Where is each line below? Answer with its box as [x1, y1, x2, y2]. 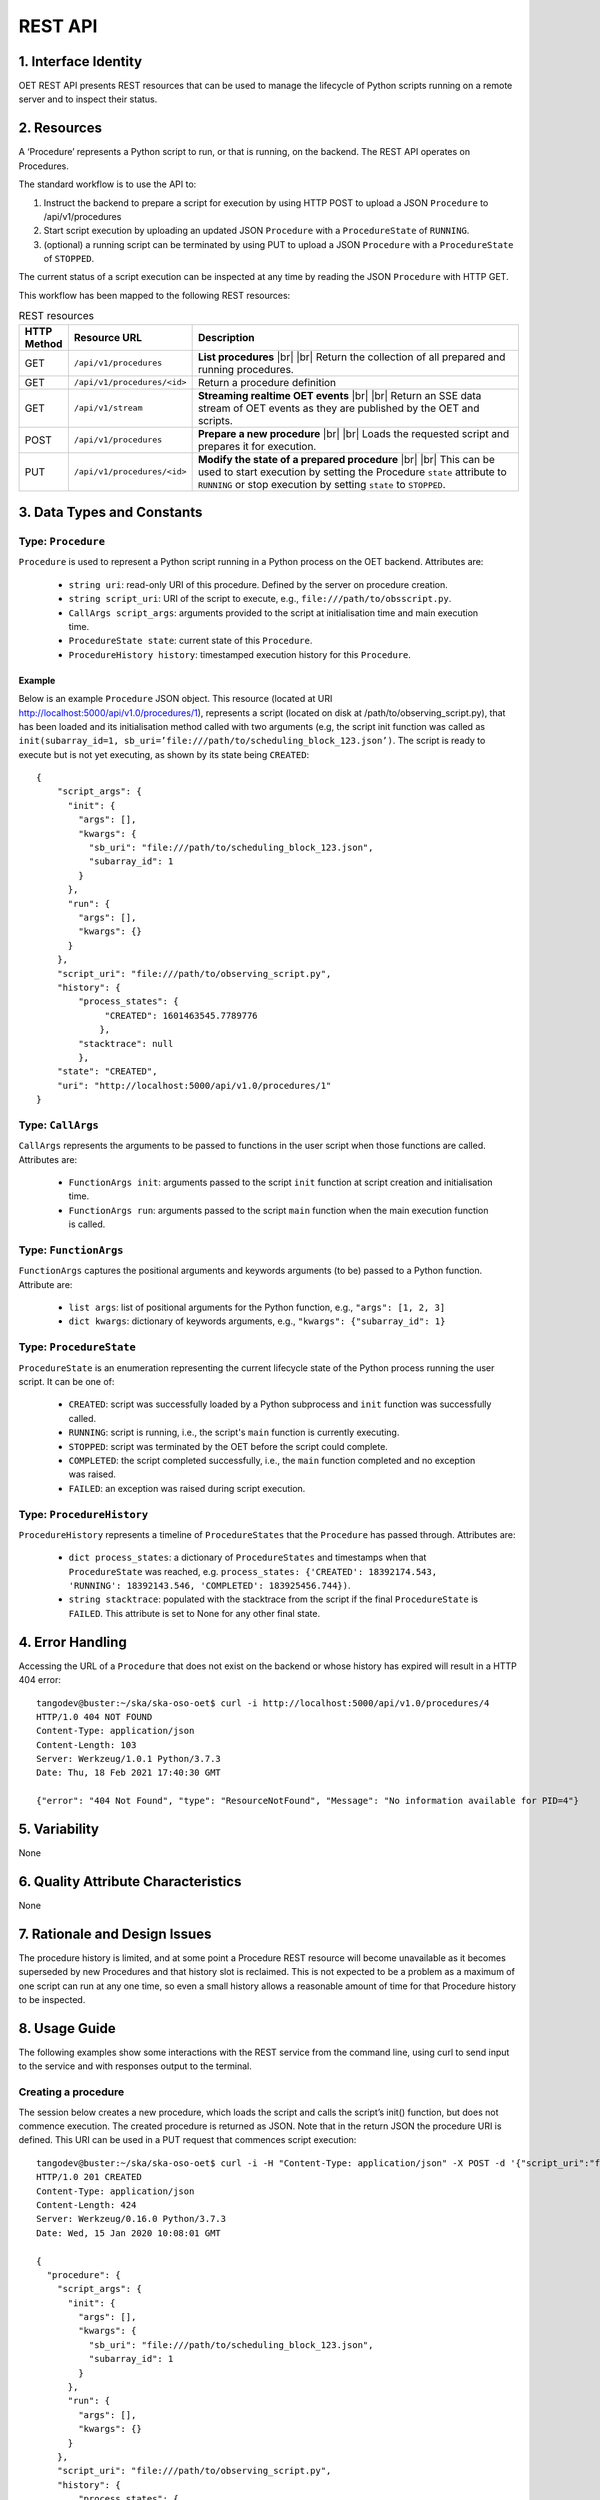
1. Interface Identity [18, 53, 143, 70]
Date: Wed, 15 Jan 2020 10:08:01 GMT [36, 2227, 222, 2239]
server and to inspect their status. [18, 93, 158, 105]
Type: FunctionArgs [18, 1243, 124, 1257]
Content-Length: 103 [36, 1739, 137, 1750]
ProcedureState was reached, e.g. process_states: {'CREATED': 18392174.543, [68, 1565, 438, 1577]
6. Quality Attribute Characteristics [18, 1873, 242, 1890]
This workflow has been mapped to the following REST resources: [18, 289, 291, 301]
